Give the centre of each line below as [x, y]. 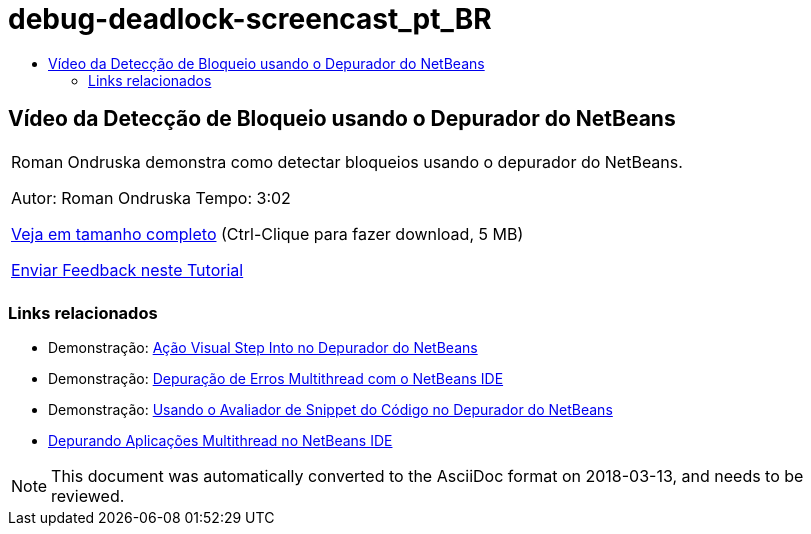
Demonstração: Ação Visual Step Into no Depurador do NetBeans [263, 348]
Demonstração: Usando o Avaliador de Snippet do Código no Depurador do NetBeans [330, 410]
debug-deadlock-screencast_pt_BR [250, 19]
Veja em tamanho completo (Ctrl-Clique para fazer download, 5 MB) [267, 233]
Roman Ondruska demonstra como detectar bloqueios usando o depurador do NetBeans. [347, 161]
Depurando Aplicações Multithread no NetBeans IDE [220, 441]
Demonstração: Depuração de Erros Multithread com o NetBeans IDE [276, 379]
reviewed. [88, 496]
